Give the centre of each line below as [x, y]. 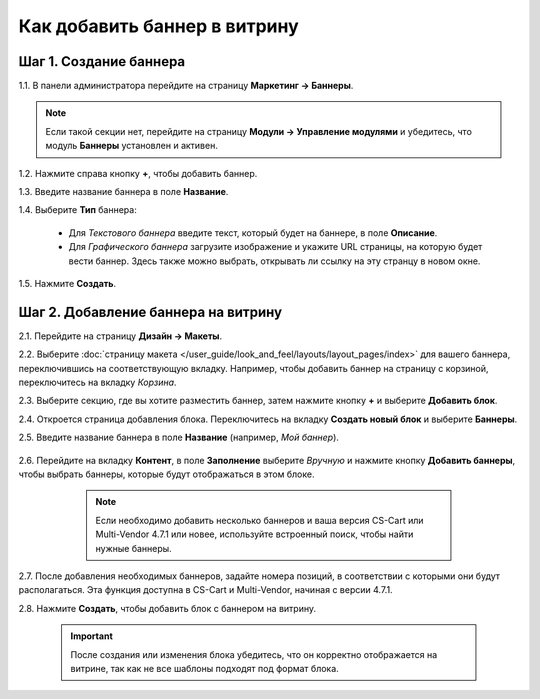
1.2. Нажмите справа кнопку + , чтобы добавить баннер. [138, 173]
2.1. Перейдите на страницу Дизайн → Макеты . [120, 336]
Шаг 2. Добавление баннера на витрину [150, 311]
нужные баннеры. [133, 548]
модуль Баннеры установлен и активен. [132, 146]
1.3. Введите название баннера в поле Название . [123, 192]
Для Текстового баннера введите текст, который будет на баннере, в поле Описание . [253, 232]
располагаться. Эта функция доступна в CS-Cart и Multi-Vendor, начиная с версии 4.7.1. [206, 590]
